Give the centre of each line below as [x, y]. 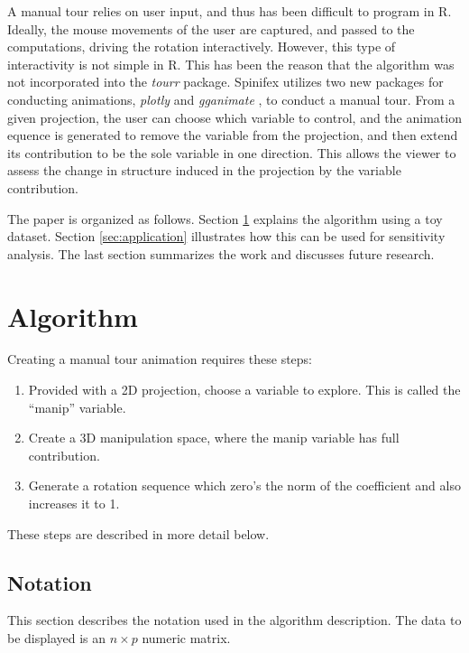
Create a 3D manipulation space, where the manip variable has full [214, 438]
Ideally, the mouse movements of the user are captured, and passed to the [211, 28]
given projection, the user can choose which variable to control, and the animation [234, 117]
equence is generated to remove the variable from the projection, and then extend [233, 135]
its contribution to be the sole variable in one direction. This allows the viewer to [232, 152]
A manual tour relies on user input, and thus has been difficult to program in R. [230, 11]
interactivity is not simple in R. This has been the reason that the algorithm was [231, 64]
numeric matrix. [186, 637]
